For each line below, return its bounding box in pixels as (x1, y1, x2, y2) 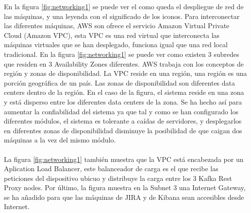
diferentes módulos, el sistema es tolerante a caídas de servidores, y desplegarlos (4, 116, 242, 126)
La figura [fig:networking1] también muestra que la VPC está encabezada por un (4, 154, 244, 164)
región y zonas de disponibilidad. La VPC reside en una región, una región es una (4, 68, 247, 78)
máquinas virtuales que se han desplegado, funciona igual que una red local (4, 39, 228, 50)
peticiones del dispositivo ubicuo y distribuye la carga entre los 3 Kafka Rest (4, 173, 232, 183)
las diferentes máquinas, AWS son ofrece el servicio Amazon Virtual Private (4, 20, 230, 31)
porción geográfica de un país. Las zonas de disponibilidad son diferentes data (4, 77, 235, 88)
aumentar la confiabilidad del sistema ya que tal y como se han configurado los (4, 106, 238, 116)
